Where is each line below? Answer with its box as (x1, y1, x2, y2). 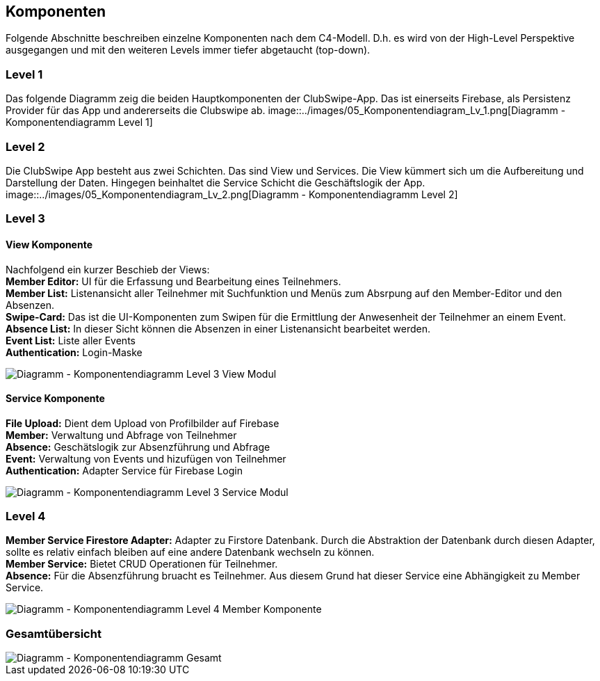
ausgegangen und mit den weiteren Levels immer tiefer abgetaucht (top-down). (6, 44, 371, 56)
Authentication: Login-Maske (6, 346, 143, 358)
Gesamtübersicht (6, 626, 102, 641)
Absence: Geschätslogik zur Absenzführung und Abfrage (6, 440, 270, 453)
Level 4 (6, 509, 46, 524)
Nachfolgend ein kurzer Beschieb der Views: (6, 263, 210, 275)
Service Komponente (6, 392, 105, 405)
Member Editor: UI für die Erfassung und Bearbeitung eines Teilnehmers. (6, 275, 341, 287)
